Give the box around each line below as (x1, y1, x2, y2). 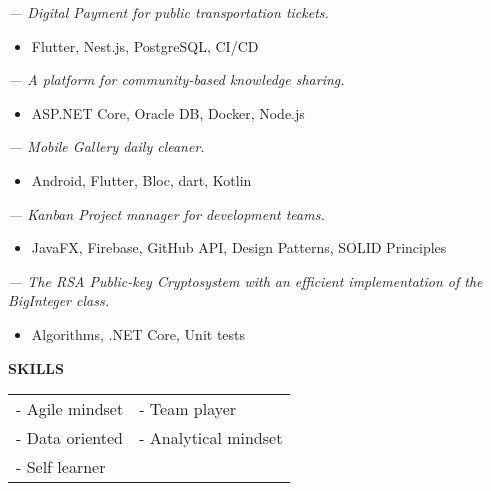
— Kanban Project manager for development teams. (8, 203, 325, 224)
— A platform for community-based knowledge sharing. (8, 69, 345, 90)
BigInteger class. (8, 290, 109, 311)
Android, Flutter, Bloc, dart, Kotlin (31, 169, 252, 190)
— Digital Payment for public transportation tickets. (8, 2, 329, 22)
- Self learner (16, 455, 106, 479)
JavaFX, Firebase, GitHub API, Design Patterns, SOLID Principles (31, 237, 447, 258)
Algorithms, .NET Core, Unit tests (31, 323, 246, 344)
